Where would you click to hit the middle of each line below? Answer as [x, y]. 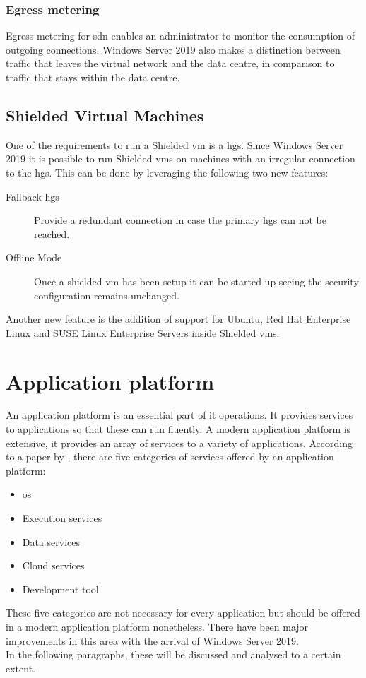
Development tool [60, 589]
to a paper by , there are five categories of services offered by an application [170, 457]
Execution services [62, 518]
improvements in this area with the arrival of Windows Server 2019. [153, 640]
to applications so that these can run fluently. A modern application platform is [178, 429]
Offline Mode [34, 257]
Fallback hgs [33, 196]
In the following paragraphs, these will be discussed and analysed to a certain [173, 654]
